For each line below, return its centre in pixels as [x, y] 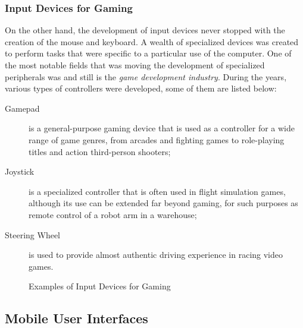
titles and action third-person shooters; [100, 151]
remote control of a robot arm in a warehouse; [113, 214]
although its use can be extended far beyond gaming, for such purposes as [163, 203]
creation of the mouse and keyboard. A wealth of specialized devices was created [152, 41]
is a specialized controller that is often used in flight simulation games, [157, 191]
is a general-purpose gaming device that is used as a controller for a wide [162, 128]
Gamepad [22, 108]
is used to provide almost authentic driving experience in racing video [156, 255]
